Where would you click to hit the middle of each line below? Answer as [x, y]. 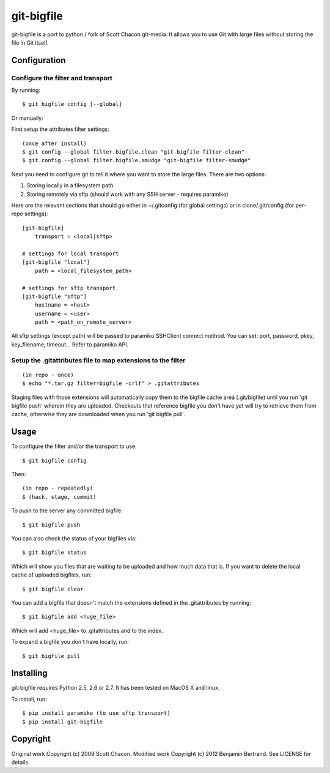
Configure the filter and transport [62, 78]
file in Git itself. [30, 42]
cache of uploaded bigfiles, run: [51, 575]
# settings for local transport [71, 253]
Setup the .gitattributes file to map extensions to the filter [98, 360]
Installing [30, 673]
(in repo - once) [48, 375]
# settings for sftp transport [69, 288]
